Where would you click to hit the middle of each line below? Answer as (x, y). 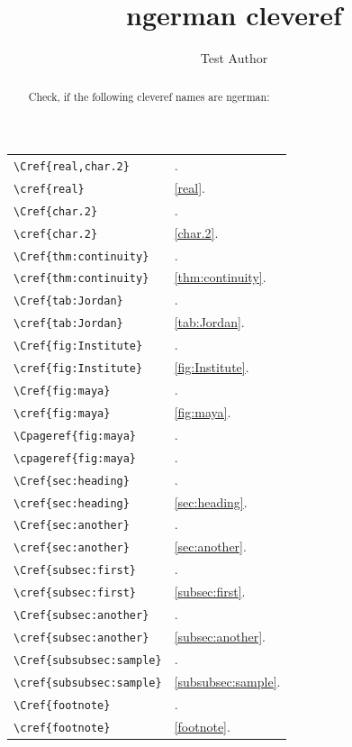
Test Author (234, 58)
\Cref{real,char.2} (72, 166)
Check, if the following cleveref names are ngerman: (149, 96)
